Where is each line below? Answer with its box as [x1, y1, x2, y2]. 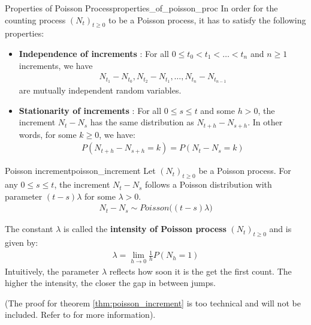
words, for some [19, 128, 77, 140]
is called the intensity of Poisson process [64, 222, 227, 235]
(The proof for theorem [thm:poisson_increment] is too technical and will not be [5, 296, 301, 309]
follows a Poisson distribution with [145, 178, 272, 191]
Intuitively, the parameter [5, 264, 99, 277]
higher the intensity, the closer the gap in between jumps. [5, 276, 216, 289]
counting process [5, 13, 66, 26]
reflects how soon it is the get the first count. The [109, 264, 292, 277]
